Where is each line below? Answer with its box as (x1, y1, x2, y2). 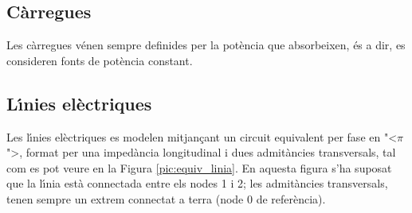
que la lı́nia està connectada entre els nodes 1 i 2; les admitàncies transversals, (6, 175, 388, 192)
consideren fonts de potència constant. (6, 52, 193, 68)
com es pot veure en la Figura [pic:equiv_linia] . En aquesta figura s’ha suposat (6, 159, 392, 176)
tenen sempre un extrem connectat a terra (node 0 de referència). (6, 190, 326, 207)
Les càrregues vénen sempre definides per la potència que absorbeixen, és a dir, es (6, 37, 406, 53)
